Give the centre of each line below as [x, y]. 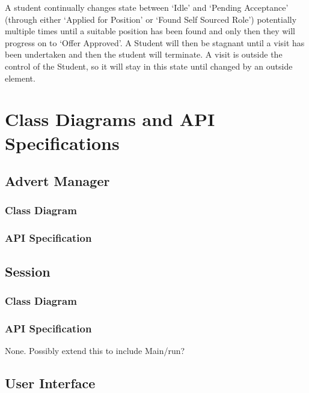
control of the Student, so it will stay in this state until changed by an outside [149, 66]
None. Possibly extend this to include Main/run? [95, 351]
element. [20, 78]
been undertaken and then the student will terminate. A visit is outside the [144, 54]
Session [28, 271]
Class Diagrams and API [110, 119]
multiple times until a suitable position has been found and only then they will [150, 31]
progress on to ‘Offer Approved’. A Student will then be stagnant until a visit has [155, 42]
